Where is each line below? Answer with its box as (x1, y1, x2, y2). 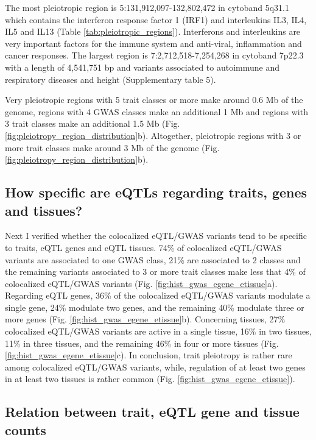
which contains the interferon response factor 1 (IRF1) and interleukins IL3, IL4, (5, 13, 307, 26)
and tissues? (5, 200, 83, 219)
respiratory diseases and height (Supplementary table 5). (5, 73, 216, 85)
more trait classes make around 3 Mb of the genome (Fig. (5, 141, 220, 154)
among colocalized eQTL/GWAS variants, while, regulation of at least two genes (5, 360, 306, 373)
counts (5, 420, 46, 439)
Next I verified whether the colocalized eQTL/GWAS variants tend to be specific (5, 229, 307, 242)
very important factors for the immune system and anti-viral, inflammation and (5, 37, 302, 49)
